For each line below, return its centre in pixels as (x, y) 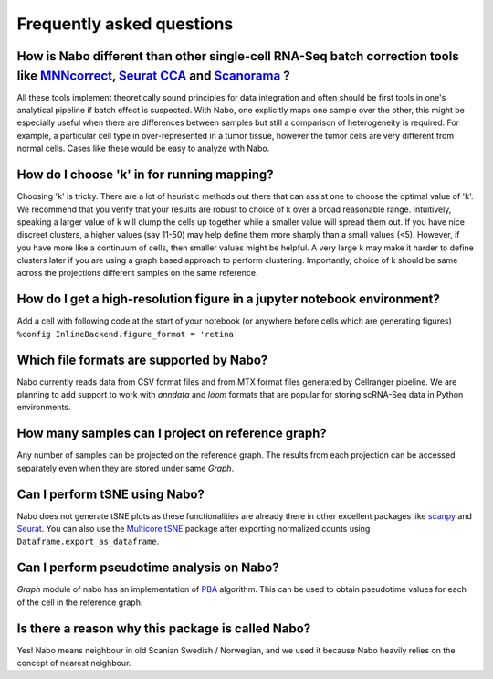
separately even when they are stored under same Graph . (126, 468)
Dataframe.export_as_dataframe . (88, 541)
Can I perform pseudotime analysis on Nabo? (148, 568)
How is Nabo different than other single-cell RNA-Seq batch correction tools (238, 56)
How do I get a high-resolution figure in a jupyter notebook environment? (228, 299)
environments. (44, 408)
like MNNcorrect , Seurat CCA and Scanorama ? (154, 75)
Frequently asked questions (125, 24)
